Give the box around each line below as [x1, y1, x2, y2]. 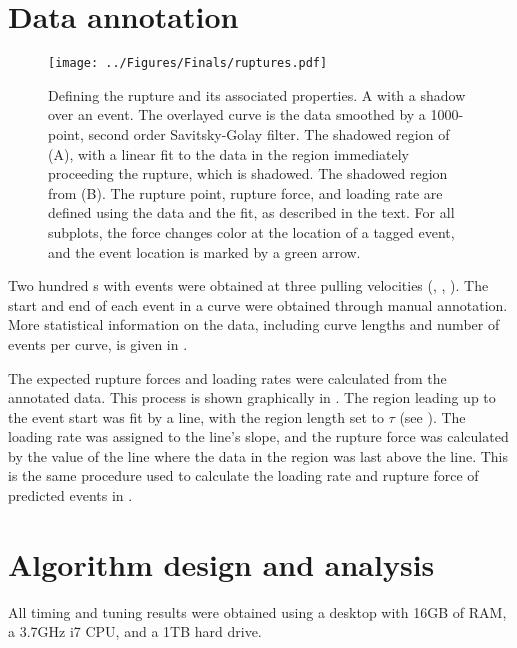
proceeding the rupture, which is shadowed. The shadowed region [48, 163, 448, 184]
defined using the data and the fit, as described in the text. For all [48, 202, 455, 223]
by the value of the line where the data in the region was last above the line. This [8, 445, 508, 466]
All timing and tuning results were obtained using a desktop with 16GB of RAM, [8, 601, 507, 622]
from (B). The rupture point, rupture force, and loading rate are [48, 182, 443, 203]
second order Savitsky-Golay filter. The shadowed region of [88, 123, 450, 144]
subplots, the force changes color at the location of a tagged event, [48, 221, 455, 242]
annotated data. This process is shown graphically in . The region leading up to [8, 387, 496, 408]
